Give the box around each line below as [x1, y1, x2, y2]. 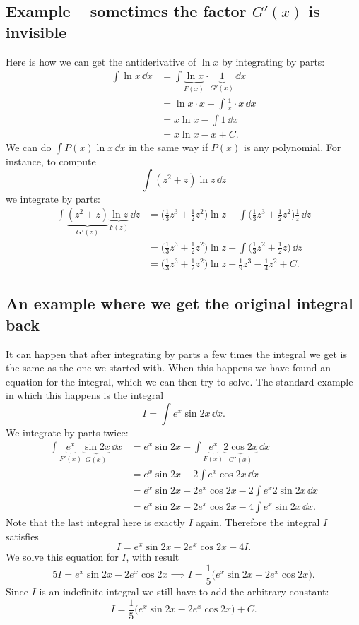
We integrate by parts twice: [6, 424, 129, 439]
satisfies [6, 528, 39, 543]
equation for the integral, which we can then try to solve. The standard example [6, 374, 353, 388]
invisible [6, 20, 67, 42]
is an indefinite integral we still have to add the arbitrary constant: [39, 584, 329, 599]
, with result [126, 549, 179, 564]
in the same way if [129, 140, 208, 155]
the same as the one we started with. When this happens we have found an [6, 360, 331, 375]
